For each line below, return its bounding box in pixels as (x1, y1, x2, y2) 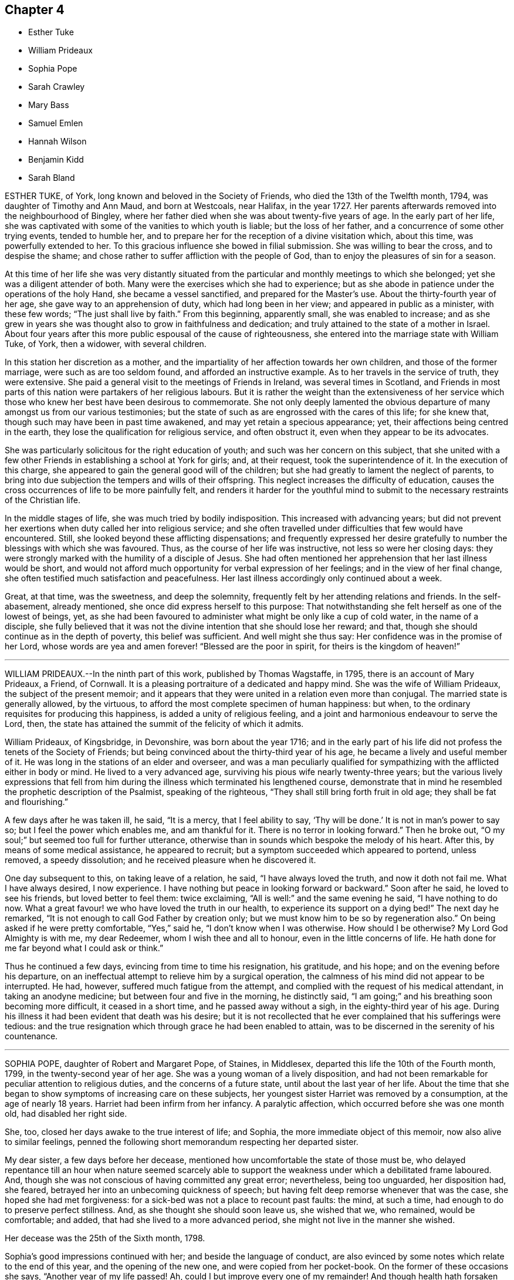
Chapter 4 (5, 2, 65, 17)
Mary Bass (28, 100, 69, 110)
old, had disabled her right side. (5, 1109, 127, 1119)
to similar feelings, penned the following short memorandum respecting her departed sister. (5, 1137, 359, 1147)
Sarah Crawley (28, 82, 85, 92)
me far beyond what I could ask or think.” (5, 943, 164, 954)
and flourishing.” (5, 797, 69, 807)
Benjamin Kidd (28, 154, 84, 165)
